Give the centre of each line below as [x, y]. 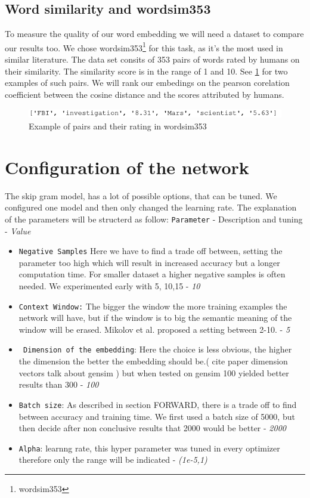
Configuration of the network [127, 167]
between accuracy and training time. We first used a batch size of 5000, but [157, 416]
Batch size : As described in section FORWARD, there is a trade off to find [158, 404]
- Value [18, 231]
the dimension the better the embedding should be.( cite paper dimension [153, 361]
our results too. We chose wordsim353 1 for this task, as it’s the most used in [144, 47]
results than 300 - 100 [59, 384]
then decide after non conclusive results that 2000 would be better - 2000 [152, 428]
